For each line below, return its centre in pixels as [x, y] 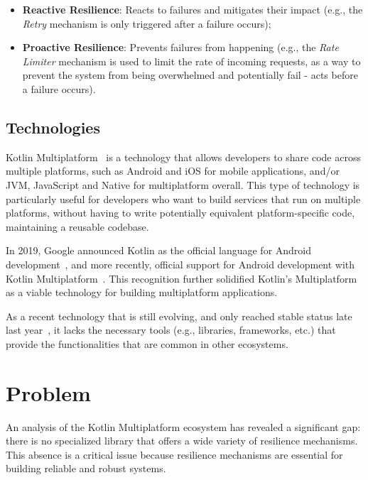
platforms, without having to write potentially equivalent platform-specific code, [180, 213]
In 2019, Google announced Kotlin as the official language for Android [159, 250]
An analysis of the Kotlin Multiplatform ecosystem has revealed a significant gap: [183, 426]
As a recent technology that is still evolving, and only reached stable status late [179, 316]
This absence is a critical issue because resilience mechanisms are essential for [174, 454]
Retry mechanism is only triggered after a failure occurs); [147, 23]
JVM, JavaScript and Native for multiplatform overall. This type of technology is [183, 184]
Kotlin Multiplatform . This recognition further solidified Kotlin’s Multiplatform [182, 278]
